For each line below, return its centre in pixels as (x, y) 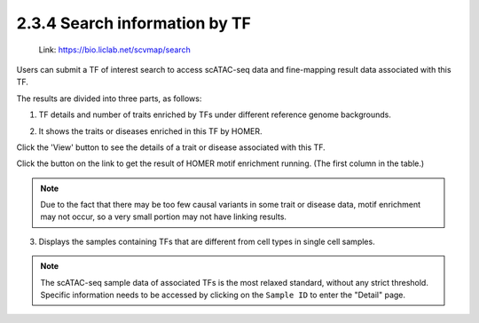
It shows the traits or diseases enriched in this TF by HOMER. (150, 131)
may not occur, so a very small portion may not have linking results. (164, 217)
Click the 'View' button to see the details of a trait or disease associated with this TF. (171, 147)
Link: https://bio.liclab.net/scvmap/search (114, 50)
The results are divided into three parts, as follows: (109, 98)
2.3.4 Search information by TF (134, 23)
